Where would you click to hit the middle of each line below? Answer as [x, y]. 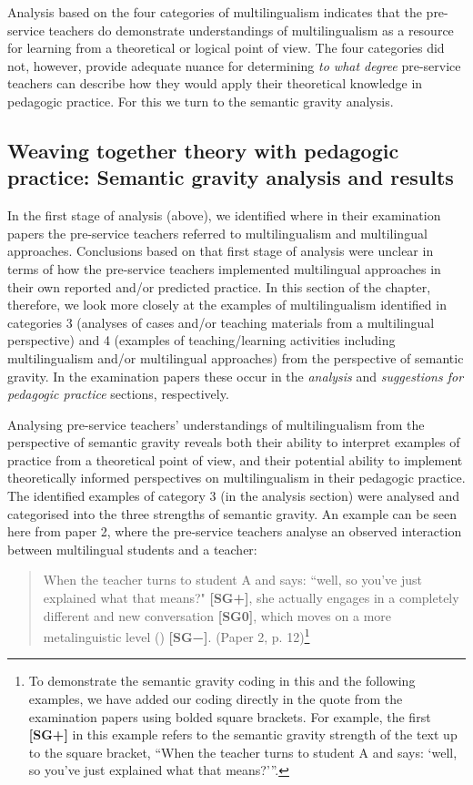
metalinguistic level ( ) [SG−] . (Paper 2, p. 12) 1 [176, 635]
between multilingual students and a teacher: [132, 549]
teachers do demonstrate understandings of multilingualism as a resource [251, 30]
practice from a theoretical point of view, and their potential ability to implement [235, 459]
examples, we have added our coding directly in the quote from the [216, 699]
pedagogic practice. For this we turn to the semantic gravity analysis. [201, 101]
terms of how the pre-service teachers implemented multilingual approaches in [224, 268]
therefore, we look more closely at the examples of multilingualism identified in [227, 305]
